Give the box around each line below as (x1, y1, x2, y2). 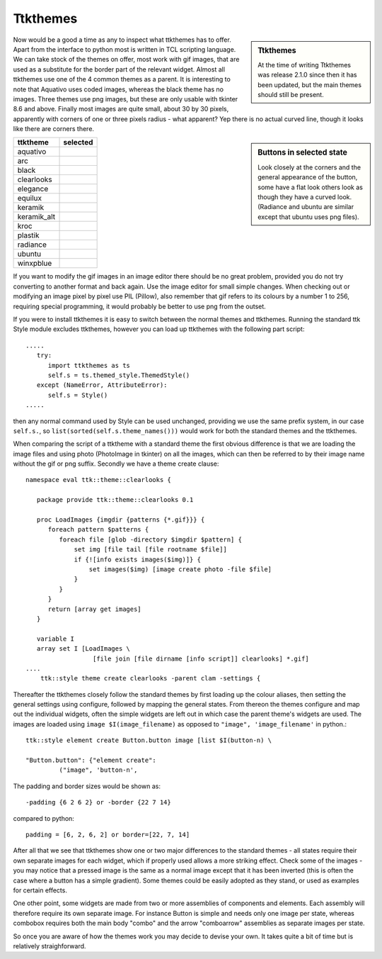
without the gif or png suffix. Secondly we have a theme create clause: (13, 459, 219, 468)
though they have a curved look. (257, 192, 352, 201)
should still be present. (257, 90, 325, 99)
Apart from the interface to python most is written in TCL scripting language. (13, 45, 236, 53)
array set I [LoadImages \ (36, 645, 131, 653)
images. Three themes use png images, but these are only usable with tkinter (13, 94, 238, 103)
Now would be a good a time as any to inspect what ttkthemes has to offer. (13, 35, 231, 44)
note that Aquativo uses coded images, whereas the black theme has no (13, 85, 224, 94)
